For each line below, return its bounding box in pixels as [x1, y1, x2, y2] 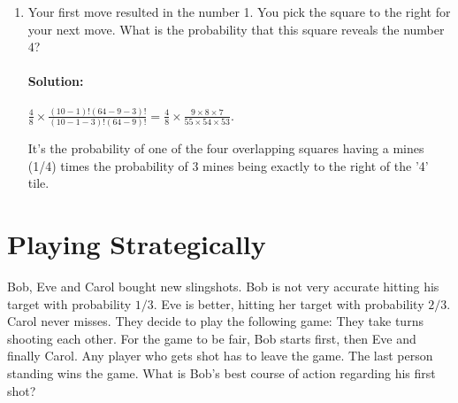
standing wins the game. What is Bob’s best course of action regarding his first [7, 364, 436, 383]
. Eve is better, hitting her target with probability [153, 294, 424, 313]
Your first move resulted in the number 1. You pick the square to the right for [27, 3, 451, 20]
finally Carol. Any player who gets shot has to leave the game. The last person [7, 346, 433, 365]
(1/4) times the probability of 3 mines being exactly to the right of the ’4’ [27, 156, 429, 174]
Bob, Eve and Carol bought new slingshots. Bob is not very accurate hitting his [7, 277, 439, 296]
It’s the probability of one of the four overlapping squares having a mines [27, 139, 424, 158]
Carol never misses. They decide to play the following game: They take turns [7, 312, 424, 330]
